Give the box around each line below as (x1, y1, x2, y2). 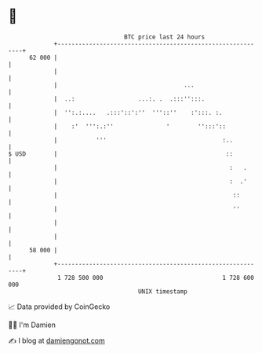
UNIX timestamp (137, 287, 188, 296)
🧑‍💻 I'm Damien (8, 320, 56, 329)
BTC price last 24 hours (124, 33, 206, 41)
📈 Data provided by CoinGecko (8, 302, 111, 311)
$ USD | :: (8, 149, 234, 158)
